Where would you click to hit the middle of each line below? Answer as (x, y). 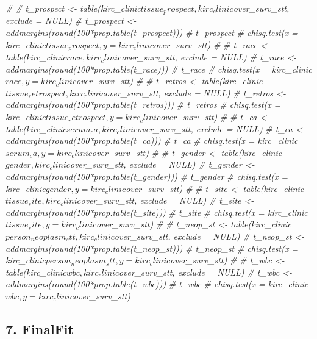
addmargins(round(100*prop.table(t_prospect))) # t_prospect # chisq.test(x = (152, 33)
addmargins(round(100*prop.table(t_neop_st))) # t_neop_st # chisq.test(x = (152, 248)
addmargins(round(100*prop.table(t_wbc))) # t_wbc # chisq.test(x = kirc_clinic (157, 284)
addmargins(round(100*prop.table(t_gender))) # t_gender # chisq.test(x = (147, 177)
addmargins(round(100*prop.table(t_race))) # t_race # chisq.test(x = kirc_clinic (159, 69)
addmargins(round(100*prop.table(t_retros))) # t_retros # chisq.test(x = (143, 105)
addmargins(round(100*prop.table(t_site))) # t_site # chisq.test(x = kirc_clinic (157, 212)
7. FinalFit (40, 328)
